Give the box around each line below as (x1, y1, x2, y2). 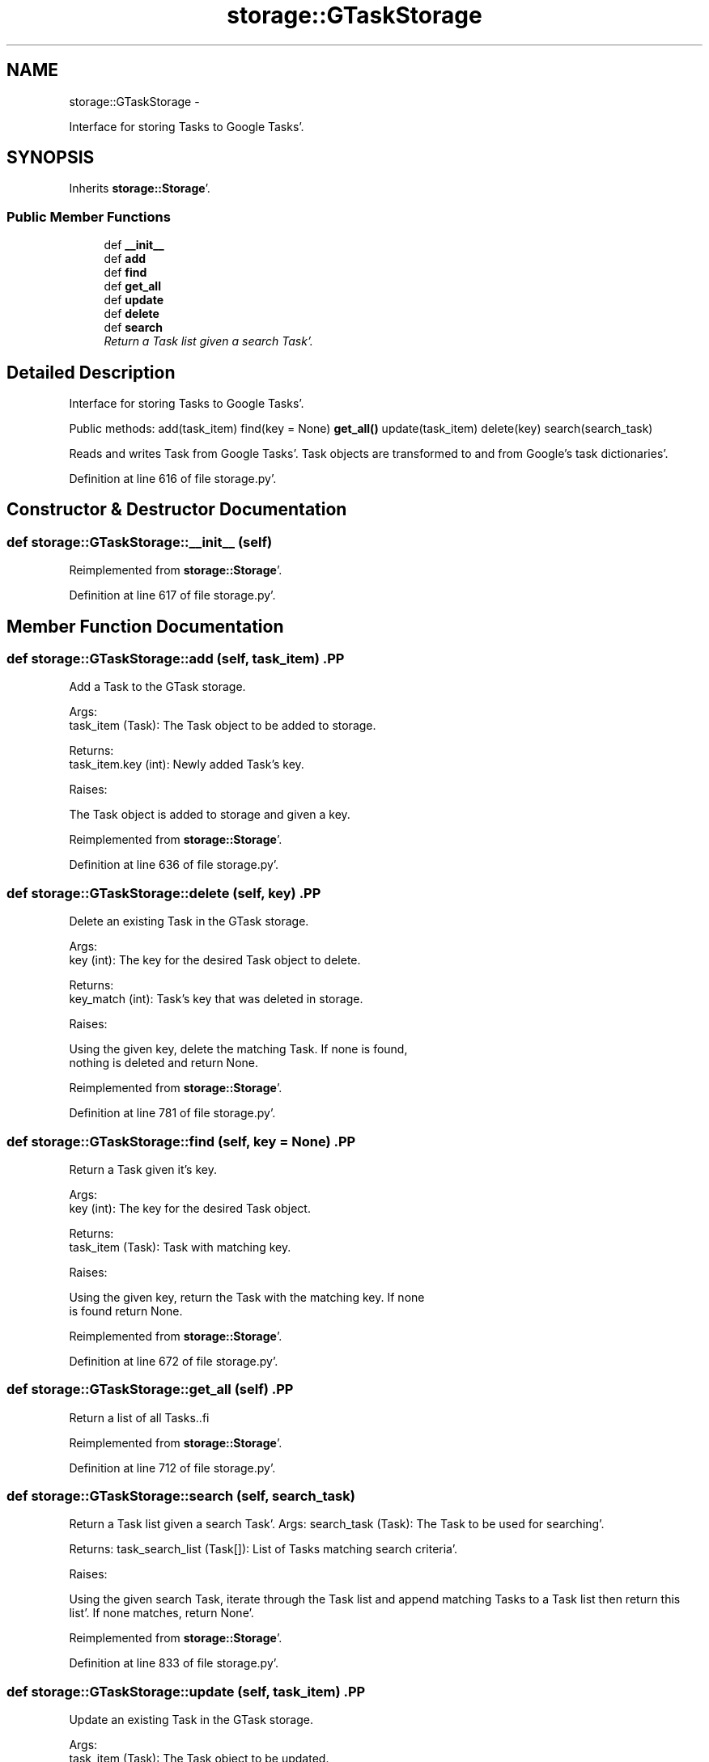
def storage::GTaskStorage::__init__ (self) (6, 533, 273, 550)
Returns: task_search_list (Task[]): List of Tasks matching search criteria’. (69, 1542, 457, 1557)
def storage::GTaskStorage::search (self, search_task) (6, 1488, 355, 1505)
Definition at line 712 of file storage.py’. (69, 1460, 276, 1475)
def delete (104, 307, 159, 321)
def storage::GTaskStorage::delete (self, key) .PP (6, 884, 321, 901)
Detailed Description (6, 362, 176, 383)
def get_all (104, 279, 161, 294)
